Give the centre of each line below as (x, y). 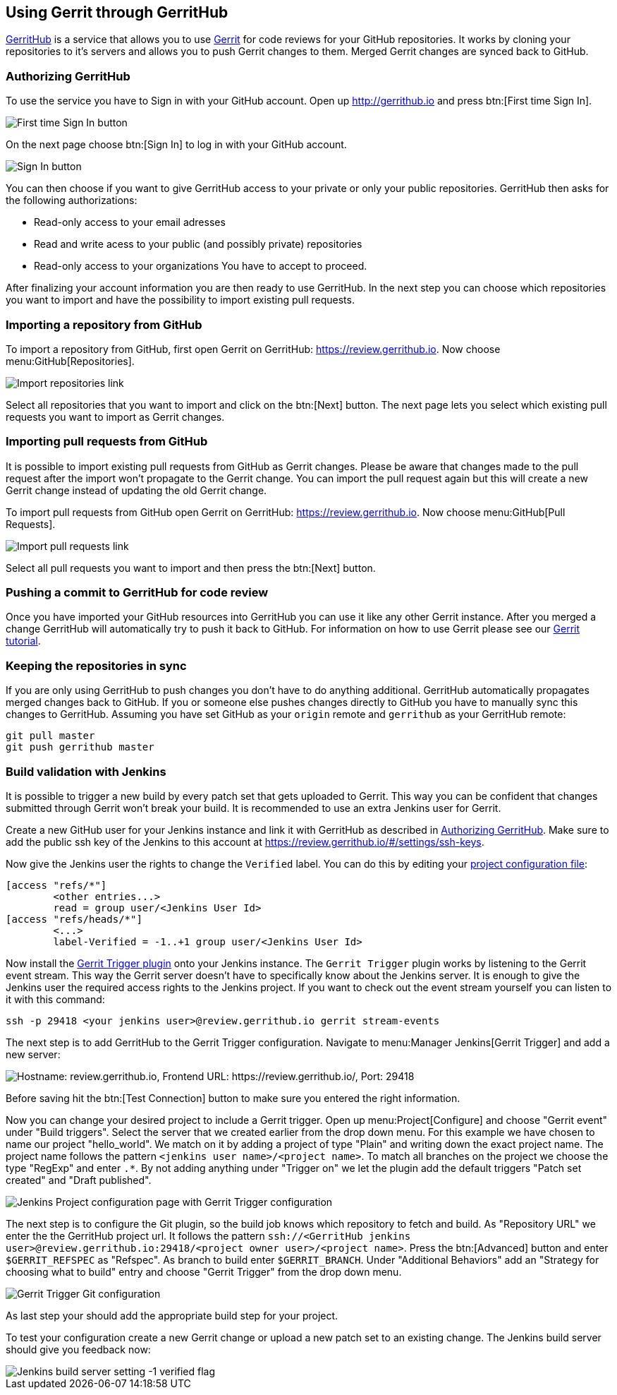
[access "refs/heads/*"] (74, 919)
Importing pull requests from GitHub (107, 442)
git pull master (50, 736)
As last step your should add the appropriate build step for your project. (172, 1315)
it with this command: (55, 999)
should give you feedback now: (78, 1349)
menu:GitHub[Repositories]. (70, 361)
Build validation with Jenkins (86, 771)
